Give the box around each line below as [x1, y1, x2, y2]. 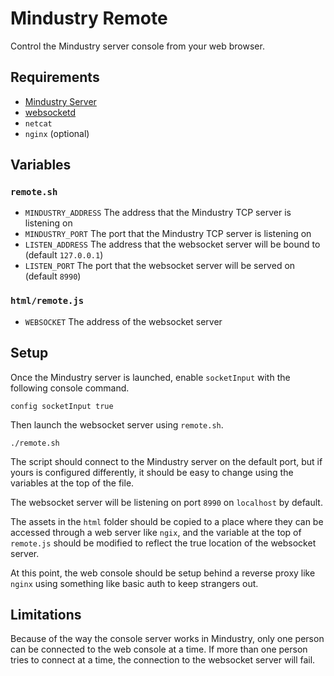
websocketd [24, 106, 77, 118]
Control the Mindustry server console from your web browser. [10, 40, 265, 52]
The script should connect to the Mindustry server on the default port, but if [10, 455, 323, 467]
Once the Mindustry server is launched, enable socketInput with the [10, 371, 291, 383]
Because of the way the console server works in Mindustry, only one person [10, 633, 325, 645]
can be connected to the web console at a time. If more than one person [10, 643, 308, 656]
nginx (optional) [24, 127, 90, 139]
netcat [24, 118, 53, 129]
